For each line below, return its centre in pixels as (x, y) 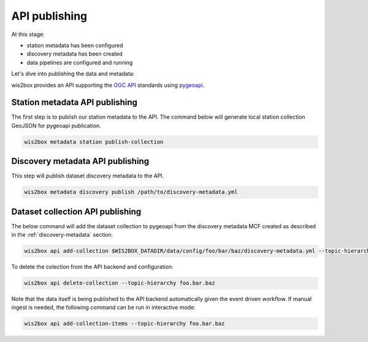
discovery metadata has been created (75, 54)
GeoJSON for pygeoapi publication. (56, 125)
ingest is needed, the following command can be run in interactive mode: (103, 307)
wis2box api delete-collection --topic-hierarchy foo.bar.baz (120, 283)
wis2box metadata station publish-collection (94, 142)
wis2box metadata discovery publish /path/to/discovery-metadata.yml (131, 192)
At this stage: (28, 34)
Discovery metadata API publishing (80, 161)
